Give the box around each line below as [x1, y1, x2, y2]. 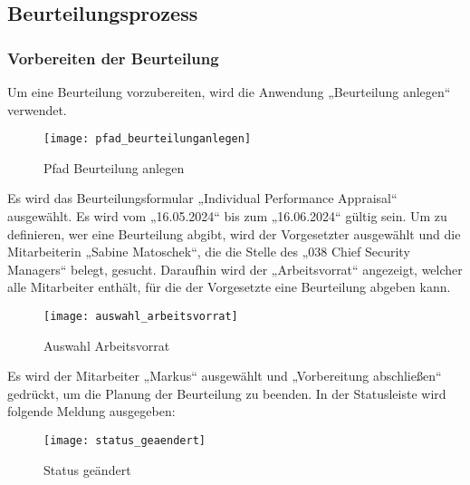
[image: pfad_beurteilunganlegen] [43, 132, 252, 146]
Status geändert [43, 460, 131, 479]
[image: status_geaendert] [43, 434, 206, 448]
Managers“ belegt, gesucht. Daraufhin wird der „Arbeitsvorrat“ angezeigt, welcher [7, 259, 463, 278]
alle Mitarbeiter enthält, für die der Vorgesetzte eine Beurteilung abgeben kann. [7, 277, 451, 296]
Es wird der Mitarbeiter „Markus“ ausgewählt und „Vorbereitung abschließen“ [7, 366, 442, 385]
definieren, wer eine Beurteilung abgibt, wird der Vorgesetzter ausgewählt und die [7, 224, 461, 243]
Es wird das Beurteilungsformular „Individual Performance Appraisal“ [7, 189, 398, 208]
